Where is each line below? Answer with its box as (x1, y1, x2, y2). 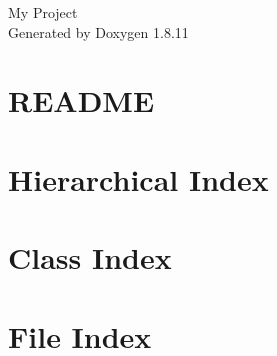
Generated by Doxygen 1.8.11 (8, 21, 189, 42)
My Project (8, 2, 78, 22)
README (8, 80, 155, 121)
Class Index (8, 237, 172, 278)
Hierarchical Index (8, 158, 269, 199)
